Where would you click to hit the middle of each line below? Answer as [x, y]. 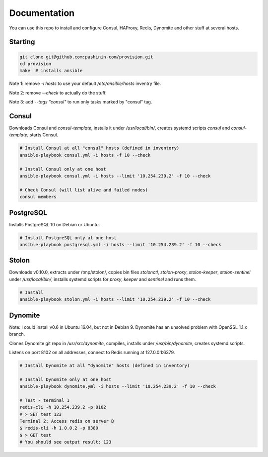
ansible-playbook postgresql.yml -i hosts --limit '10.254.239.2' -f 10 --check [120, 244]
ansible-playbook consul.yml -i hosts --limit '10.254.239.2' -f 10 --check [115, 176]
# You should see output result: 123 [66, 442]
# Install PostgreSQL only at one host [68, 238]
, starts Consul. [42, 135]
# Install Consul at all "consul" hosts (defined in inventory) [100, 148]
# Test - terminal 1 [44, 400]
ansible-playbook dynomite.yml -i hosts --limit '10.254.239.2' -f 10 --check [118, 386]
